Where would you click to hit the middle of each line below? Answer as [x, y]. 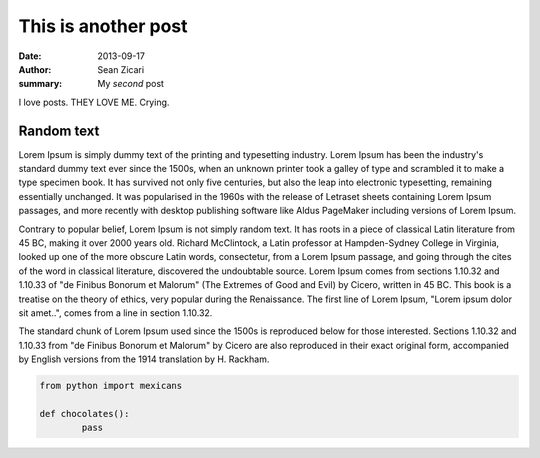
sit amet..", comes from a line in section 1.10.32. [115, 312]
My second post [131, 84]
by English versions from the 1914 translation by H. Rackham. [144, 359]
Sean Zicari [121, 69]
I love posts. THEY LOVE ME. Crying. [94, 102]
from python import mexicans [111, 386]
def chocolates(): [84, 413]
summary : [40, 84]
